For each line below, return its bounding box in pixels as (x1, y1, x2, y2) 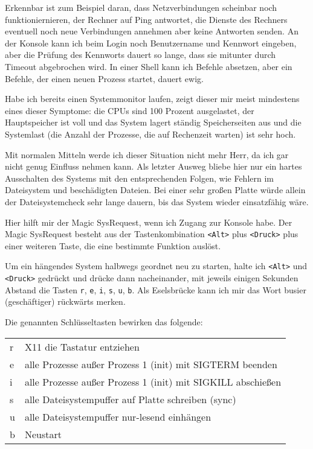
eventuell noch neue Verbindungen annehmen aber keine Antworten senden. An (5, 25, 298, 37)
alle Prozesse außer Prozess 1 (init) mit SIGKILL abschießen (24, 374, 282, 389)
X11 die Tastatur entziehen (24, 339, 140, 354)
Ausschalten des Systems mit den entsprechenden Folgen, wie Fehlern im (5, 171, 274, 184)
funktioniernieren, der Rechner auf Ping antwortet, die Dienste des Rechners (5, 13, 288, 25)
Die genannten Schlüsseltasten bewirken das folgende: (5, 315, 203, 328)
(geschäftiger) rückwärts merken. (5, 295, 126, 308)
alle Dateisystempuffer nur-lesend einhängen (24, 409, 211, 424)
